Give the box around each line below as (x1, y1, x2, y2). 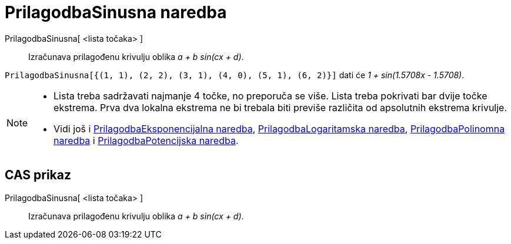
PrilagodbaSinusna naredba (5, 2, 227, 22)
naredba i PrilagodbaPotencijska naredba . (54, 134, 239, 146)
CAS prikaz (5, 168, 72, 183)
